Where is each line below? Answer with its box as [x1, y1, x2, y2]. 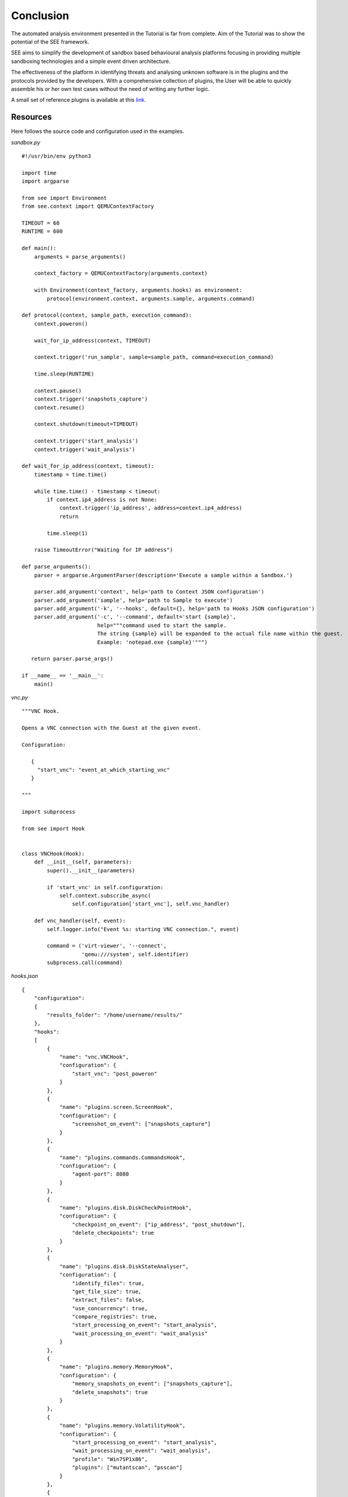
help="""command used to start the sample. [97, 622, 227, 629]
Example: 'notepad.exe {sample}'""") [97, 638, 208, 646]
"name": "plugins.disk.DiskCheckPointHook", [59, 1204, 193, 1211]
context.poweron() [33, 320, 88, 327]
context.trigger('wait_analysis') [33, 446, 136, 453]
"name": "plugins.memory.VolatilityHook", [59, 1422, 186, 1429]
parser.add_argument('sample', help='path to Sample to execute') [33, 596, 233, 604]
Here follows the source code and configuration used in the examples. [11, 128, 185, 135]
